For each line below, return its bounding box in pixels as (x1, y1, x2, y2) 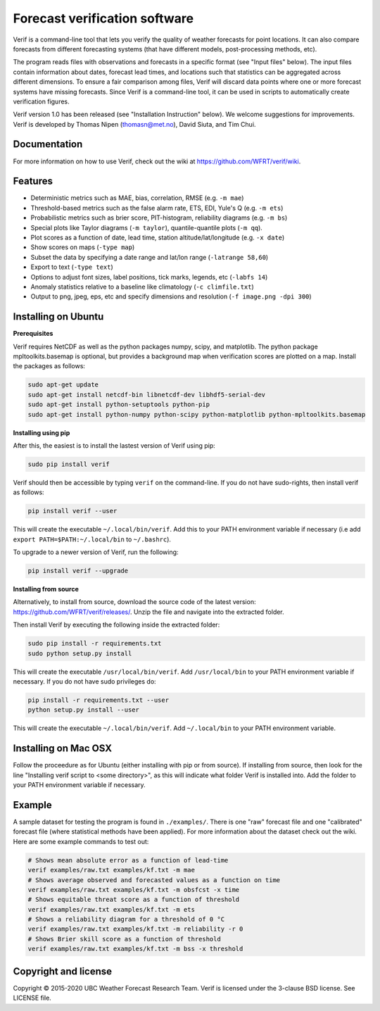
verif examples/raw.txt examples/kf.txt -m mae (27, 866, 195, 874)
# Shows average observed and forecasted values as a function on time (27, 876, 281, 884)
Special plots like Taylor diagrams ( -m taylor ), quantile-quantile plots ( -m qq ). (30, 223, 263, 232)
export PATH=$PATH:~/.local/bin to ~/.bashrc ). (13, 535, 172, 544)
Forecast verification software (13, 11, 194, 26)
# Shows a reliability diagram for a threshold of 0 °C (27, 915, 225, 924)
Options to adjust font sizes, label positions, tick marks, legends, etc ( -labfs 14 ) (30, 272, 268, 281)
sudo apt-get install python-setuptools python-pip (27, 401, 210, 408)
